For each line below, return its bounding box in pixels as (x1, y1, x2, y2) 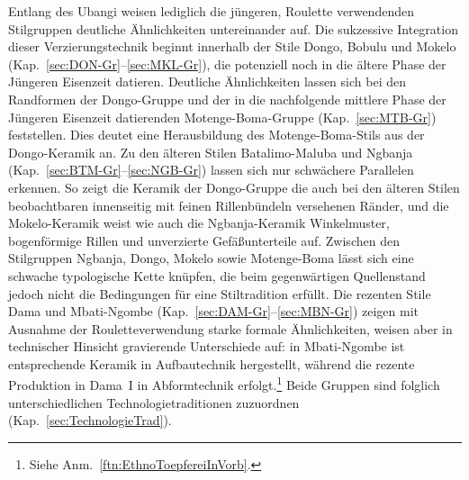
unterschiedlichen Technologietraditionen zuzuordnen (8, 393, 300, 412)
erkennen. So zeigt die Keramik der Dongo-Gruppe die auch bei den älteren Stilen (8, 177, 460, 196)
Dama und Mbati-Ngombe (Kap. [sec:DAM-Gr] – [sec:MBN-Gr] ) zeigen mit (8, 302, 419, 321)
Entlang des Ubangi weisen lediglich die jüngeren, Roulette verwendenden (8, 2, 414, 20)
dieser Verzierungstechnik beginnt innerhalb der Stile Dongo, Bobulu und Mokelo (8, 37, 456, 56)
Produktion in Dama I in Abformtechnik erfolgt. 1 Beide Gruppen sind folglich (8, 373, 440, 394)
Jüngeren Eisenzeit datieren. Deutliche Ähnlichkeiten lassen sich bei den (8, 72, 406, 91)
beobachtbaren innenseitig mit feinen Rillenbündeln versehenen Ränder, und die (8, 195, 449, 214)
